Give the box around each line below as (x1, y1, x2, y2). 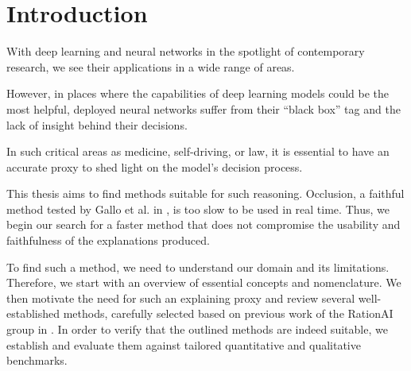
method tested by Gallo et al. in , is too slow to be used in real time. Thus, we (6, 200, 390, 217)
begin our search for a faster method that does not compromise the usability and (6, 216, 401, 233)
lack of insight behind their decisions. (6, 116, 188, 133)
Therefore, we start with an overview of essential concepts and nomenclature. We (6, 274, 401, 291)
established (6, 305, 60, 322)
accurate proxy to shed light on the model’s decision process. (6, 158, 303, 175)
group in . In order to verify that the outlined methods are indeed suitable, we (6, 321, 388, 338)
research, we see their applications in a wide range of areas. (6, 58, 295, 75)
